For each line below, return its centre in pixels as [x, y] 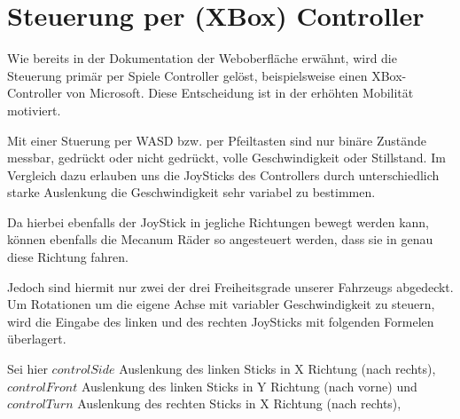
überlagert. [37, 339]
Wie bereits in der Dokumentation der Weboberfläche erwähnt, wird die [202, 58]
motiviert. [34, 110]
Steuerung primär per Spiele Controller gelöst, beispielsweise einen [187, 75]
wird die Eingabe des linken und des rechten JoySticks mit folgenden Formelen [221, 321]
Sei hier [27, 369]
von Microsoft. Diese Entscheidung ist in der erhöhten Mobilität [240, 93]
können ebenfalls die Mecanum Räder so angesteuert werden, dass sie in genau [220, 239]
